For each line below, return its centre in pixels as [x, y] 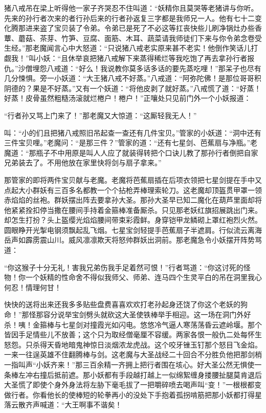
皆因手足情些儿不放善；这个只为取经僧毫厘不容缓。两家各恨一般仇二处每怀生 [133, 334]
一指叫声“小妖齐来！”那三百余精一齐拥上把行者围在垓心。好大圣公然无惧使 [129, 364]
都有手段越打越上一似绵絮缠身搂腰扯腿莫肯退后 [183, 374]
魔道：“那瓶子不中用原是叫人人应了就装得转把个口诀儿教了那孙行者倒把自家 [131, 152]
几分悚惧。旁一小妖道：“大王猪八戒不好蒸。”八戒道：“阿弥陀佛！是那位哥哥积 [133, 78]
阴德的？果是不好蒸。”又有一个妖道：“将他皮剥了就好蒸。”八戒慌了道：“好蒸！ [133, 88]
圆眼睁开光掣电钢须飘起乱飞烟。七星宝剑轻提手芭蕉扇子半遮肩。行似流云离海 [133, 230]
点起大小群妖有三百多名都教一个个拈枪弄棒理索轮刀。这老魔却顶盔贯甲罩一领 [133, 190]
